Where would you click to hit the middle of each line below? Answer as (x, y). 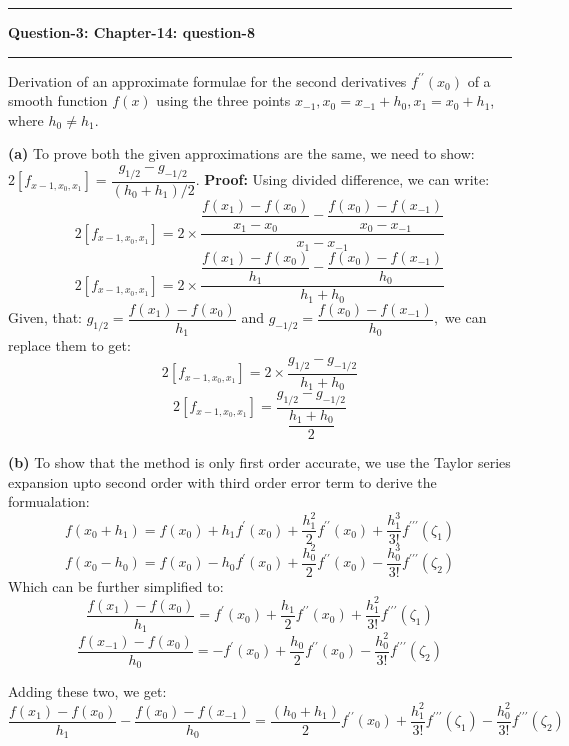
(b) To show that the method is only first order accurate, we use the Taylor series (259, 461)
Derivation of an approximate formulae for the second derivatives (207, 80)
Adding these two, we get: (87, 691)
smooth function (58, 100)
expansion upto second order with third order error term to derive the (222, 481)
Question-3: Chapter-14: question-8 (131, 32)
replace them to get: (69, 345)
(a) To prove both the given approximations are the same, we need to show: (241, 153)
